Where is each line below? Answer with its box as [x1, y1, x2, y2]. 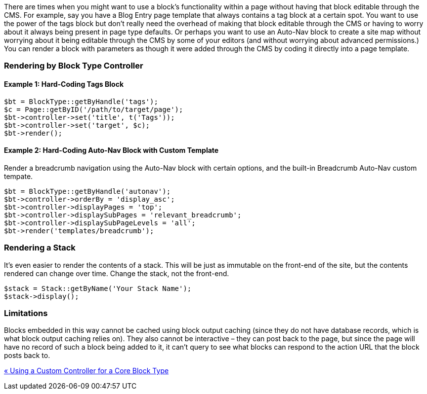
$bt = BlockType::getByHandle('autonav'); [4, 187, 171, 195]
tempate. [4, 172, 33, 180]
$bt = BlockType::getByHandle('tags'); [4, 97, 158, 106]
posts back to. [4, 351, 50, 360]
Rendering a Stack [4, 243, 76, 253]
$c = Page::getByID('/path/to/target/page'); [4, 105, 183, 113]
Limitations [4, 308, 48, 318]
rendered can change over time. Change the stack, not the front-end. [4, 269, 229, 278]
